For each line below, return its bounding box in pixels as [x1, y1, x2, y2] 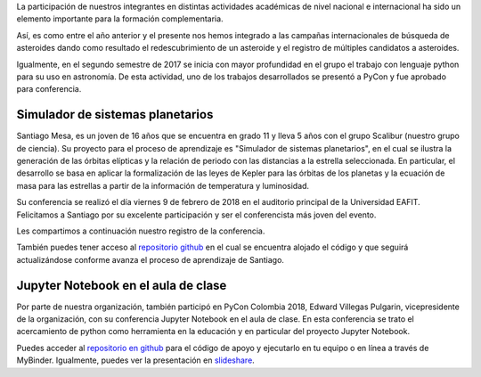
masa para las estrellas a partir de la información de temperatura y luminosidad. [16, 180, 310, 191]
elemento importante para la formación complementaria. [16, 13, 224, 24]
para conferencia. [16, 84, 82, 94]
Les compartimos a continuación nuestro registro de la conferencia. [16, 225, 265, 236]
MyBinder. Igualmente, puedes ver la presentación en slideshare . [16, 355, 256, 365]
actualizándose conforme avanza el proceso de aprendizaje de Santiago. [16, 254, 285, 265]
